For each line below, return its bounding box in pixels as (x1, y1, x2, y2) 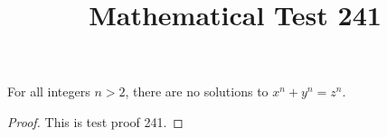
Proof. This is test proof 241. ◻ (7, 112, 184, 131)
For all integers (7, 82, 90, 101)
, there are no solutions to (125, 82, 269, 101)
